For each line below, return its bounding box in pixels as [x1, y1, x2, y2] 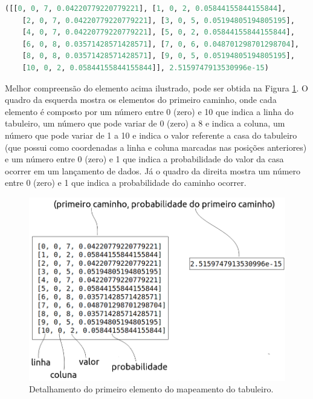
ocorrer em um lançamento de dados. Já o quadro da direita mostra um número [5, 164, 301, 177]
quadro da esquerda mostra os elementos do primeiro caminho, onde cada [5, 93, 277, 106]
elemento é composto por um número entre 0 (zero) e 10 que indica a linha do [5, 105, 294, 117]
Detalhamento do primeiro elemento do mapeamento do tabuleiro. [29, 383, 274, 395]
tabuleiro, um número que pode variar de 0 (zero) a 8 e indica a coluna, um [5, 117, 285, 130]
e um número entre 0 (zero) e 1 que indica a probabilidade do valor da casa [5, 153, 284, 165]
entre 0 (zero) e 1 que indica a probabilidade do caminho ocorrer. [5, 176, 247, 189]
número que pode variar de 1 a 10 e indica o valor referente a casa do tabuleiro [5, 128, 297, 141]
